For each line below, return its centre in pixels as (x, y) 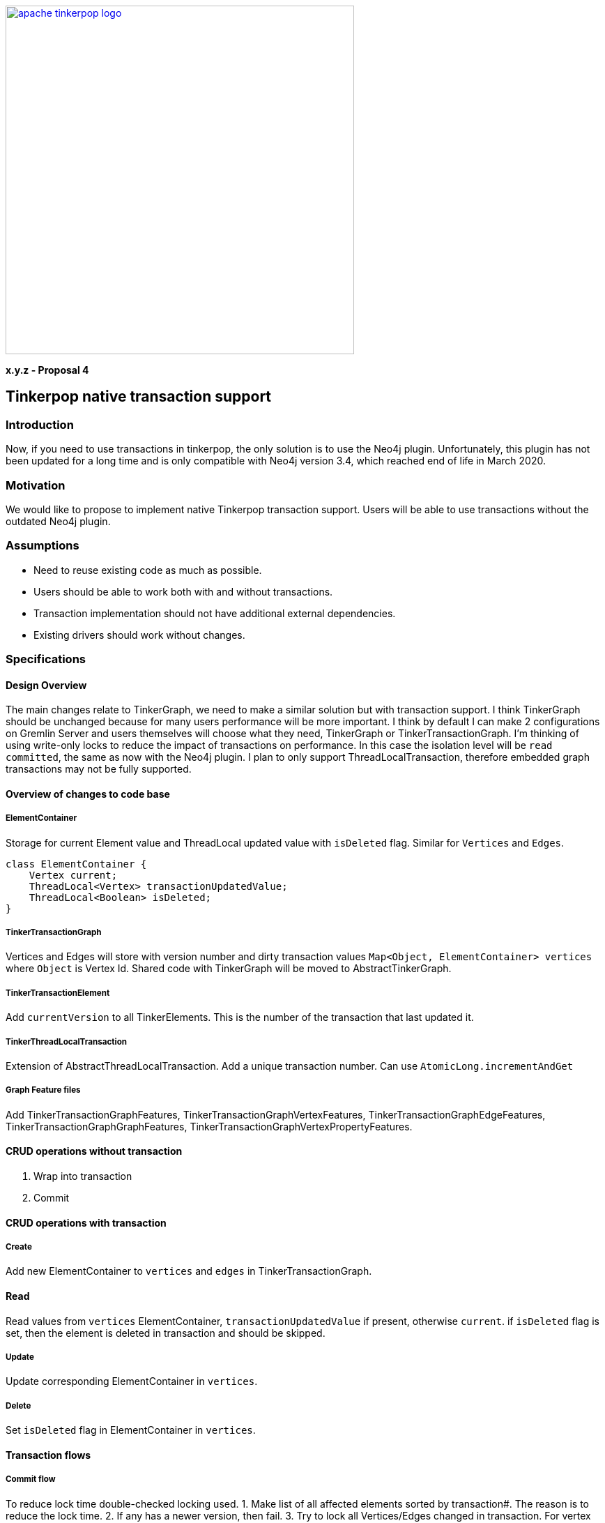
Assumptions (43, 546)
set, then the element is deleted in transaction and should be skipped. (166, 1333)
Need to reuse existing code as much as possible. (148, 570)
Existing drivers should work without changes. (139, 635)
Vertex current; (73, 875)
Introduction (40, 424)
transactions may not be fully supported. (99, 769)
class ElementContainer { (76, 864)
